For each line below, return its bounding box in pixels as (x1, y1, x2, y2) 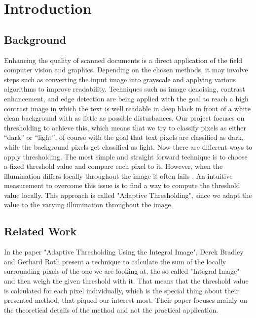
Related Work (4, 223, 77, 239)
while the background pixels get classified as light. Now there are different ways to (4, 141, 253, 152)
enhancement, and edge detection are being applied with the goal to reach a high (4, 93, 249, 103)
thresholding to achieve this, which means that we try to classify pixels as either (4, 122, 247, 132)
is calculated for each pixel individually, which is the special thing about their (4, 285, 239, 295)
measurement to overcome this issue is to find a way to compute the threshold (4, 180, 240, 191)
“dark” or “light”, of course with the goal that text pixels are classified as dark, (4, 132, 244, 142)
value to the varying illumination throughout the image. (4, 199, 173, 210)
